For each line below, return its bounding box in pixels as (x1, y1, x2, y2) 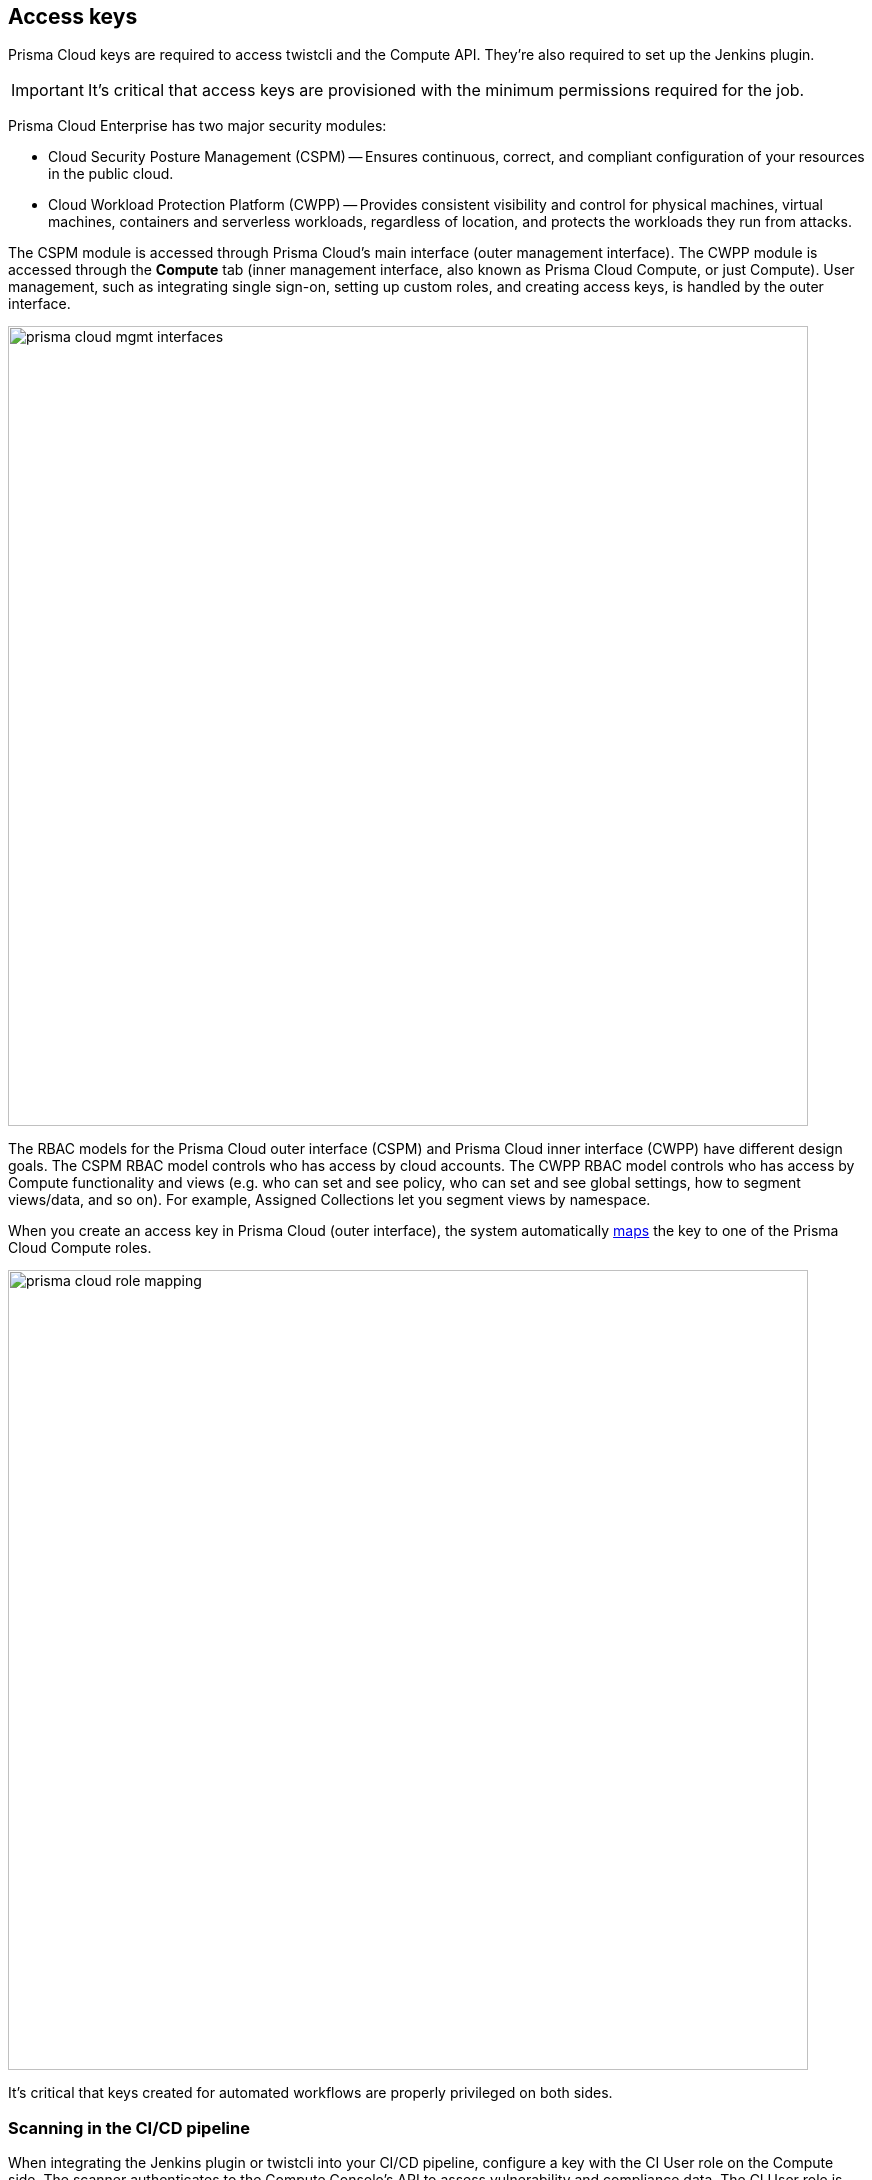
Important (11, 80, 84, 101)
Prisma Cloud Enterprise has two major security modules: (8, 117, 387, 135)
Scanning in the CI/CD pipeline (8, 2117, 250, 2138)
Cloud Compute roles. (8, 1239, 152, 1257)
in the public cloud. (48, 165, 174, 183)
